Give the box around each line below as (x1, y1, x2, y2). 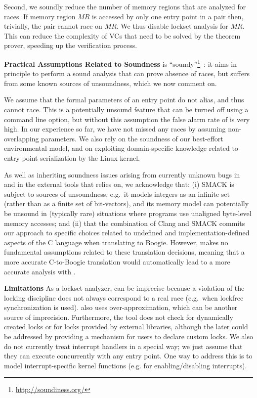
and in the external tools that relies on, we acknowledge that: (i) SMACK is (4, 179, 234, 189)
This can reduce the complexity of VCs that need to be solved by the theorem (4, 30, 241, 41)
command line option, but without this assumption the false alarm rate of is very (4, 114, 250, 124)
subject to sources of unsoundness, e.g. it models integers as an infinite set (4, 188, 230, 199)
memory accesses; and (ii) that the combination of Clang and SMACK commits (4, 218, 245, 228)
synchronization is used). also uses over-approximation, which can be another (4, 302, 238, 312)
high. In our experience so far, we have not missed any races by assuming (4, 124, 226, 134)
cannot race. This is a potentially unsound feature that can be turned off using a (4, 104, 249, 114)
